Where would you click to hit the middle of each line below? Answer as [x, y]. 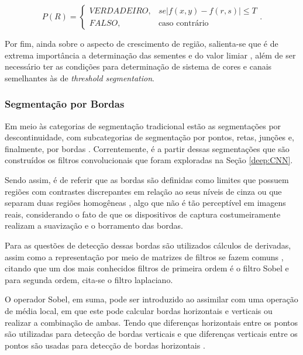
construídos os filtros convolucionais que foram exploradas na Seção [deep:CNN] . [149, 160]
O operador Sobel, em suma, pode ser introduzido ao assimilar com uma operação [151, 299]
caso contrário [183, 23]
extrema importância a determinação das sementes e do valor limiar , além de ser [150, 55]
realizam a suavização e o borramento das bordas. [94, 225]
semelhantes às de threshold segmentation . [80, 77]
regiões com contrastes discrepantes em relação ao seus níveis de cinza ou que [143, 191]
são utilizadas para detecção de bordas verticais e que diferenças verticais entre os [151, 334]
